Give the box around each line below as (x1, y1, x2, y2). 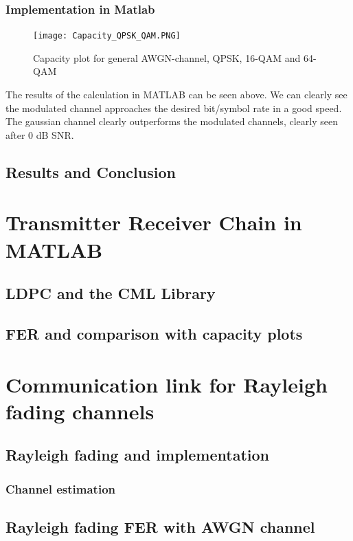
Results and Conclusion (5, 161, 176, 182)
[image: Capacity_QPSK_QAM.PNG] (33, 31, 181, 41)
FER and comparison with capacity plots (5, 322, 303, 344)
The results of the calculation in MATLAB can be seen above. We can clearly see (5, 87, 348, 102)
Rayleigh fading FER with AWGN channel (5, 516, 315, 537)
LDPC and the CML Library (5, 283, 216, 304)
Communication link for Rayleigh (5, 370, 328, 398)
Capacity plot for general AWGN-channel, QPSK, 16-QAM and (33, 50, 301, 65)
